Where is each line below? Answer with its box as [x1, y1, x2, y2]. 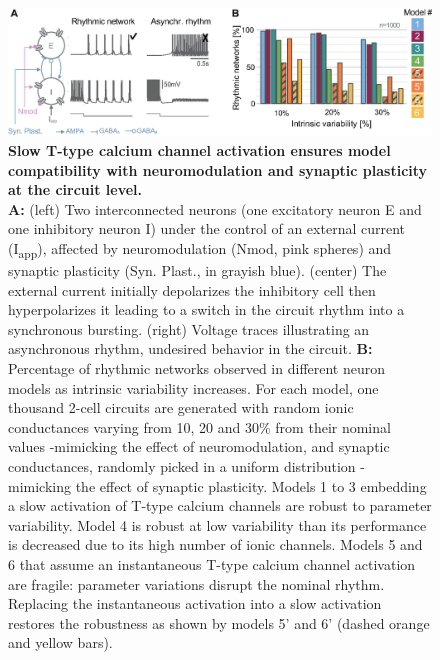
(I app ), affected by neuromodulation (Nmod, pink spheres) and [8, 237, 392, 261]
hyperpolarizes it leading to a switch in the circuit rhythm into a [8, 299, 405, 320]
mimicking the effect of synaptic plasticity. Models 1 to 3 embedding [8, 475, 427, 496]
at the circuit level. [8, 179, 143, 200]
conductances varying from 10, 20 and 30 [8, 416, 259, 437]
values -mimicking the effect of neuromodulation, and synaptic [8, 436, 390, 457]
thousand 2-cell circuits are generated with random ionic [8, 397, 354, 418]
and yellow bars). [8, 632, 113, 653]
